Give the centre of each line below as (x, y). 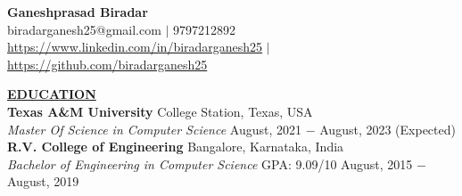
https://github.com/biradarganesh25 (107, 64)
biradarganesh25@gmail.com (84, 29)
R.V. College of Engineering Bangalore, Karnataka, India (176, 147)
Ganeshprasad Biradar (78, 12)
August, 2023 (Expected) (388, 129)
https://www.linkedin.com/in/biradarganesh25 (135, 47)
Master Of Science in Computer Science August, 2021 (155, 129)
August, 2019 (43, 181)
